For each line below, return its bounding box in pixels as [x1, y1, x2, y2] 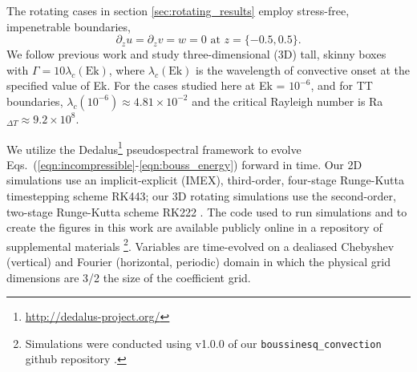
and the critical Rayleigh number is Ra [192, 92, 383, 109]
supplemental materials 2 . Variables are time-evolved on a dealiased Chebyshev [6, 235, 395, 254]
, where [108, 61, 145, 78]
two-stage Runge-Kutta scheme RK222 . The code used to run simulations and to [6, 203, 407, 220]
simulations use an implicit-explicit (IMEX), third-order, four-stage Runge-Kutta [6, 172, 404, 188]
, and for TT [310, 77, 373, 94]
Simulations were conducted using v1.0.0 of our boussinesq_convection [25, 334, 382, 351]
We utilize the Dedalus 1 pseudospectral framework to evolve [6, 138, 302, 157]
